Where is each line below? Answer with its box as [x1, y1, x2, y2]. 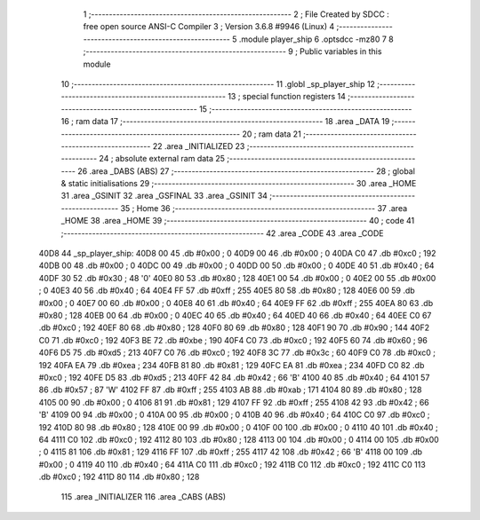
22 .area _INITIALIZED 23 [152, 140, 245, 151]
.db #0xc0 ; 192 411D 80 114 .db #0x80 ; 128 [38, 471, 200, 483]
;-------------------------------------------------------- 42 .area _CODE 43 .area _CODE [60, 227, 384, 239]
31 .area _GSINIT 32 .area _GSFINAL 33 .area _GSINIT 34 [60, 191, 268, 201]
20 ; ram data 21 [241, 129, 301, 139]
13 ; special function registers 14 [228, 91, 347, 102]
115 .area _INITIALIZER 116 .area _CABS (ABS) [60, 492, 227, 502]
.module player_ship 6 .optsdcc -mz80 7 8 [238, 34, 395, 44]
